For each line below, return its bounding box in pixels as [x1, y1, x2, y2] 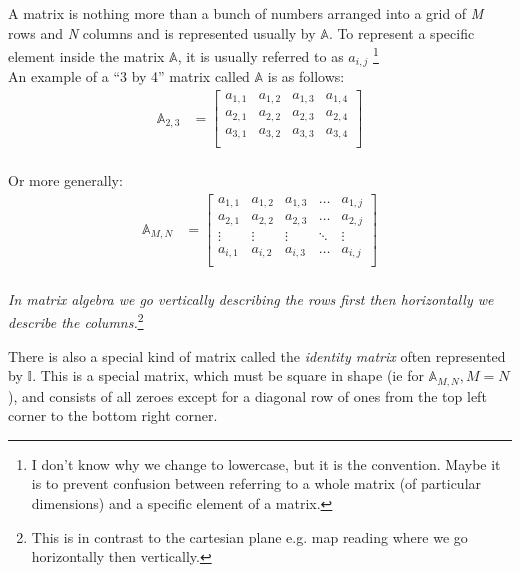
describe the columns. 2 [8, 309, 144, 333]
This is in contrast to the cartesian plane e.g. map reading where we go [31, 526, 468, 547]
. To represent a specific [328, 22, 475, 43]
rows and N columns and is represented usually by [8, 22, 316, 43]
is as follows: [267, 66, 345, 87]
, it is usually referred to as [177, 45, 344, 66]
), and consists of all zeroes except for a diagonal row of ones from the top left [8, 385, 487, 406]
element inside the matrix [8, 45, 165, 66]
